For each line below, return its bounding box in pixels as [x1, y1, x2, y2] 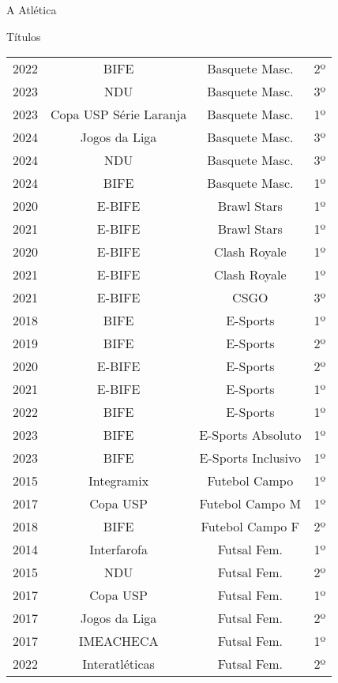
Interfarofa [89, 540, 148, 559]
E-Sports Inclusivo [199, 448, 302, 467]
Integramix [88, 471, 149, 490]
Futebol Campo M [199, 494, 302, 513]
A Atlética [6, 2, 57, 17]
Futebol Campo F [201, 517, 300, 536]
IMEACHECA [78, 632, 159, 651]
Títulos [6, 28, 41, 44]
